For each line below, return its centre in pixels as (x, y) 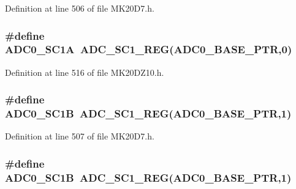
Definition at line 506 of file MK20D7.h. (80, 8)
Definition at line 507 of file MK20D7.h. (80, 136)
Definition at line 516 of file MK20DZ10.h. (85, 72)
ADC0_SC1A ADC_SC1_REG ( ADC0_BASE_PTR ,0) (149, 49)
